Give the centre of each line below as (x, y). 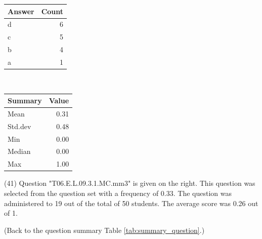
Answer (21, 11)
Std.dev (19, 126)
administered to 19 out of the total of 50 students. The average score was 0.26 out (131, 203)
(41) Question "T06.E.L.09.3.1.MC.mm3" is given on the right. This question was (130, 183)
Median (19, 151)
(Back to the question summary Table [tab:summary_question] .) (104, 230)
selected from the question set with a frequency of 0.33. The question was (118, 193)
